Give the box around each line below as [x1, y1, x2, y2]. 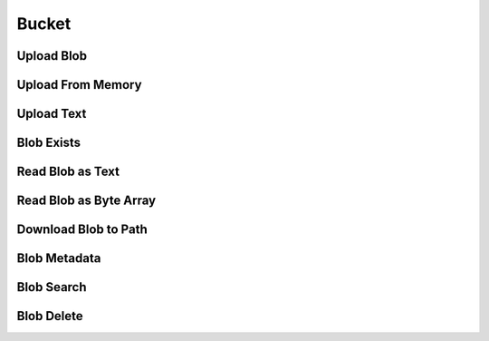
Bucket [16, 14, 72, 34]
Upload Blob [16, 48, 88, 63]
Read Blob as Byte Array [16, 193, 157, 209]
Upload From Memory [16, 77, 142, 93]
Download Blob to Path [16, 222, 149, 238]
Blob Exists [16, 135, 81, 151]
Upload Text [16, 106, 87, 122]
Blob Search [16, 279, 87, 295]
